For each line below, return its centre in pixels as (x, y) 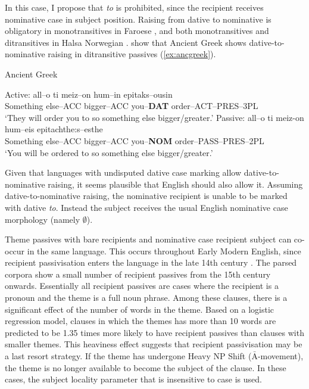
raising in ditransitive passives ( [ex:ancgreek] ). (132, 54)
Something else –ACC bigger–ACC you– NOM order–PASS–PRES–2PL (135, 140)
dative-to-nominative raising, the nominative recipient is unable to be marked (146, 196)
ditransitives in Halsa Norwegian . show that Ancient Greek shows (126, 42)
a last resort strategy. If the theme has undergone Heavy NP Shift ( (128, 356)
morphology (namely (43, 219)
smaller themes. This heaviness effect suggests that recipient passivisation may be (154, 344)
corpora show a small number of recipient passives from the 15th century (138, 274)
